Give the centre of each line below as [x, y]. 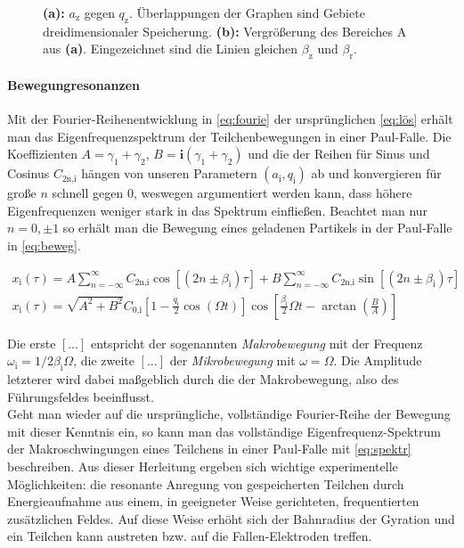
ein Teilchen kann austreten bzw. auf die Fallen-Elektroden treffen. [190, 536]
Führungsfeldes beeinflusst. [81, 396]
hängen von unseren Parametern [169, 173]
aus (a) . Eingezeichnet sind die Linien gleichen [171, 49]
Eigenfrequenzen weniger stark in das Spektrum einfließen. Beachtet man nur [218, 210]
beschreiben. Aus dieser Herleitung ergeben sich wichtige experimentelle [203, 466]
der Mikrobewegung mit [232, 360]
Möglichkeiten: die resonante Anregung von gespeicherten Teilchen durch [206, 483]
